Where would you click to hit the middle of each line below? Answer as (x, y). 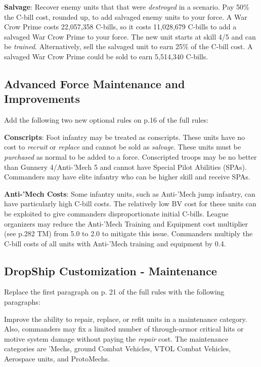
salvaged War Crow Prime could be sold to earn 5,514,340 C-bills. (106, 56)
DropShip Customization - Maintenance (111, 270)
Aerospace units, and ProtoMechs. (57, 359)
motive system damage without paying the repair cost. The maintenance (116, 338)
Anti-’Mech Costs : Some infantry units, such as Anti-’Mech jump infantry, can (130, 193)
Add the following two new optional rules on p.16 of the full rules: (106, 120)
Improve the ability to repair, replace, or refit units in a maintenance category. (126, 319)
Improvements (42, 99)
